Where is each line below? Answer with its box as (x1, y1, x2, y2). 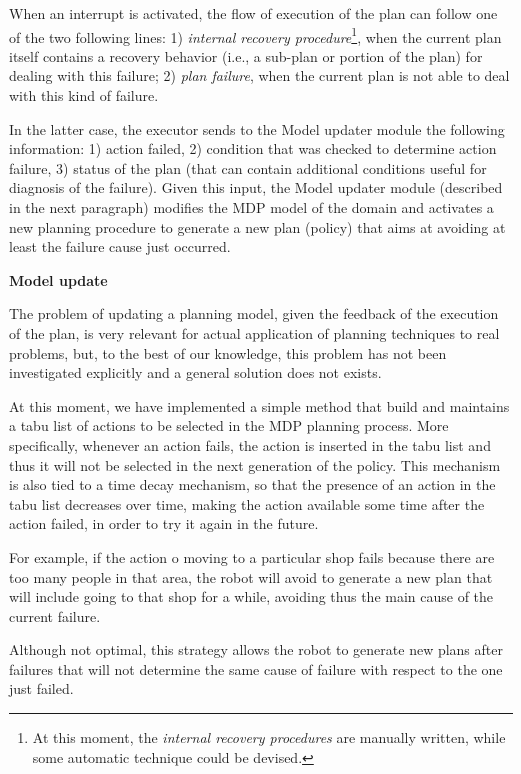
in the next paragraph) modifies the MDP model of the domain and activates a (9, 197, 494, 217)
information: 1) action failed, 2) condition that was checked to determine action (9, 138, 497, 159)
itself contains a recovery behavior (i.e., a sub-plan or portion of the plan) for (9, 45, 483, 66)
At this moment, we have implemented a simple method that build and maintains (9, 395, 510, 416)
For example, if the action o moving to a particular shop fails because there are (9, 546, 495, 567)
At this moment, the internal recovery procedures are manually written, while (32, 727, 506, 748)
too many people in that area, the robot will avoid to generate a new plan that (9, 566, 493, 587)
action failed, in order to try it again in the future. (9, 513, 319, 534)
